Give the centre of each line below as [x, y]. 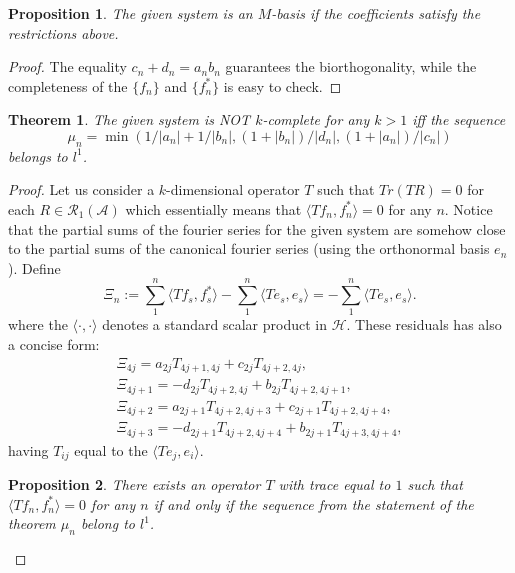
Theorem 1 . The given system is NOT [129, 119]
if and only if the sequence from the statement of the [313, 503]
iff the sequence [459, 119]
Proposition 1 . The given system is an [130, 13]
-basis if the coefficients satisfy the [376, 13]
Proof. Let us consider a [81, 189]
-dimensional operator [233, 189]
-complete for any [316, 119]
